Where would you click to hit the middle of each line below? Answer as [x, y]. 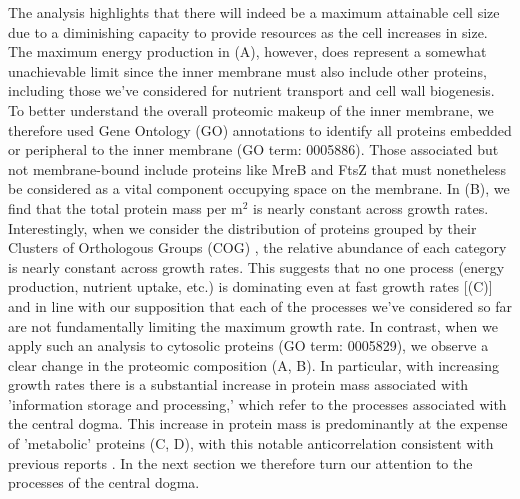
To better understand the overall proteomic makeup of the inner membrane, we [251, 109]
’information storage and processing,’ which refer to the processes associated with [257, 403]
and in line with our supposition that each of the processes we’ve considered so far [260, 305]
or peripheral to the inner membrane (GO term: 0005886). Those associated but [253, 149]
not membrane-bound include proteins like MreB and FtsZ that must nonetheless [257, 168]
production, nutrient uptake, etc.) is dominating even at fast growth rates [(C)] [250, 286]
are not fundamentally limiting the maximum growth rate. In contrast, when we [253, 325]
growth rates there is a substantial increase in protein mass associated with [238, 384]
